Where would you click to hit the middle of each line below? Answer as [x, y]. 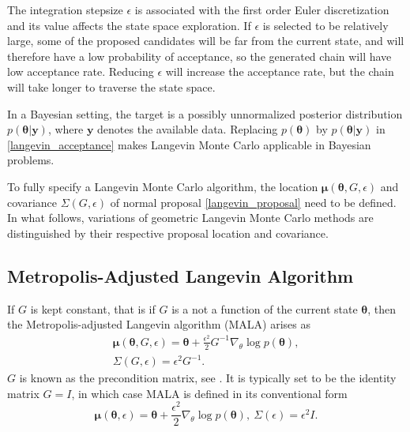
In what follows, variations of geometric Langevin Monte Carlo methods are [190, 218]
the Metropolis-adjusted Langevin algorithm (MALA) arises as [159, 324]
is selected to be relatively [325, 25]
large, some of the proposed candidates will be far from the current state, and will [206, 41]
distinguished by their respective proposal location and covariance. [168, 233]
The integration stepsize [65, 9]
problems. [31, 160]
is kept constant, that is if [93, 308]
